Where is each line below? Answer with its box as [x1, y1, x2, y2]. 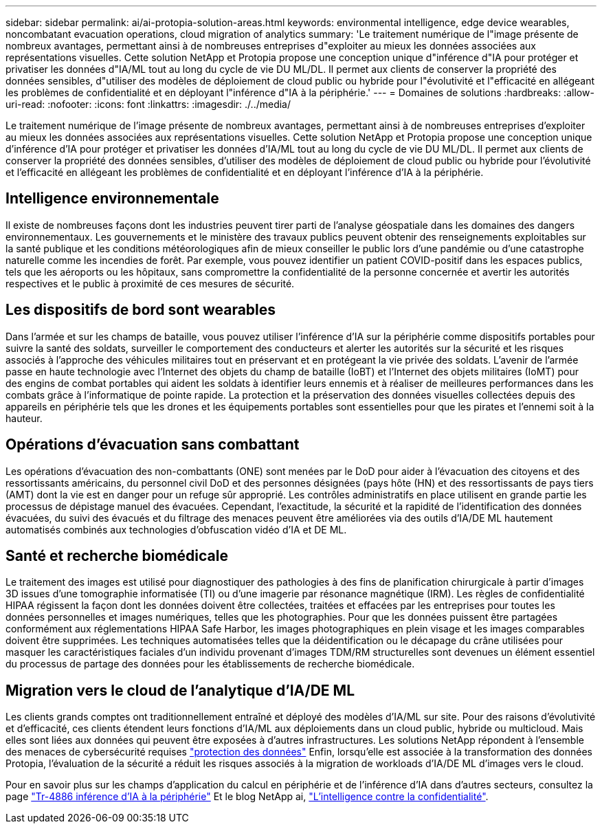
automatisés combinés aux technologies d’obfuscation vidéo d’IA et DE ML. [5, 523, 347, 535]
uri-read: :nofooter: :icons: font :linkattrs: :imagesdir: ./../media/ [5, 98, 291, 110]
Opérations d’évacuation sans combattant [5, 436, 300, 454]
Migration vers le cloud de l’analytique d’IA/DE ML [5, 681, 355, 699]
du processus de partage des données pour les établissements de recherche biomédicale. [5, 658, 415, 670]
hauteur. [5, 412, 43, 424]
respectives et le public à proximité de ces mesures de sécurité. [5, 277, 295, 289]
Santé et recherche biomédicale [5, 546, 228, 564]
